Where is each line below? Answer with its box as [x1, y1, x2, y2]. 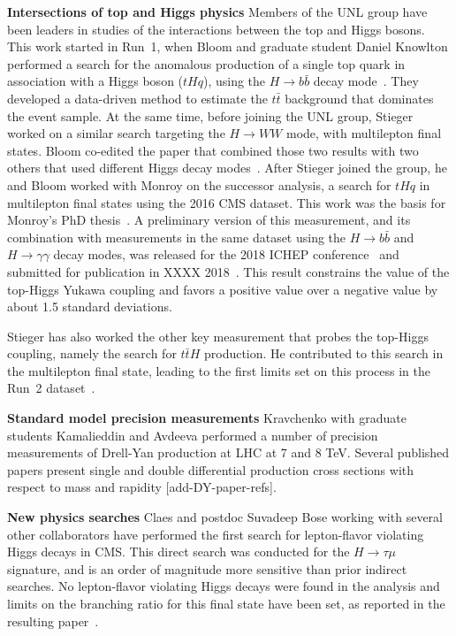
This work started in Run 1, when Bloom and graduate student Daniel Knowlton [7, 37, 448, 56]
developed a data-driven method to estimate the [7, 88, 268, 107]
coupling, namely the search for [7, 344, 177, 363]
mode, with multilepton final [285, 124, 442, 142]
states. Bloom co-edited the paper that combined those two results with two [7, 141, 419, 159]
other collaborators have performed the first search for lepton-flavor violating [7, 525, 424, 543]
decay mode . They [313, 72, 419, 90]
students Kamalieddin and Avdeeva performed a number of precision [7, 425, 378, 444]
